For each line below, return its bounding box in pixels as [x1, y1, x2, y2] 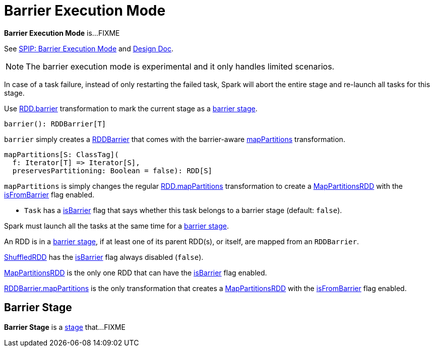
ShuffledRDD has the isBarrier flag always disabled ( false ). [4, 252, 204, 261]
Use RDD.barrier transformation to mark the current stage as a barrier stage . [4, 104, 258, 113]
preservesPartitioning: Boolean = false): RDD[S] [12, 166, 213, 175]
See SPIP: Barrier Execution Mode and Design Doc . [4, 44, 174, 53]
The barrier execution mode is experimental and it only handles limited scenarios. [26, 61, 335, 72]
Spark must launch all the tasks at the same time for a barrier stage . [4, 221, 229, 230]
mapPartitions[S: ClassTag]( [4, 150, 119, 159]
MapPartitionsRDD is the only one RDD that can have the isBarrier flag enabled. [4, 268, 267, 277]
